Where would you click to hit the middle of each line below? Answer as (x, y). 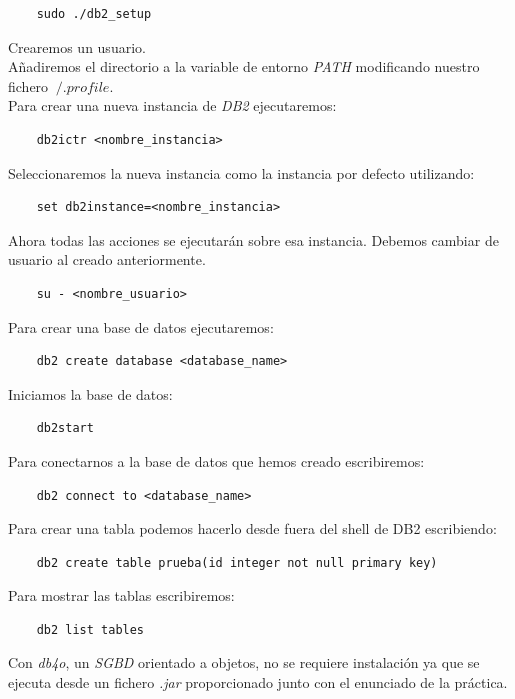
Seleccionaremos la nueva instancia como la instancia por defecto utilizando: (241, 172)
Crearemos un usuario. (77, 46)
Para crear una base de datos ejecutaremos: (141, 326)
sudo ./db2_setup (94, 14)
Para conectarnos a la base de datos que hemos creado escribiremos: (216, 460)
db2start (65, 428)
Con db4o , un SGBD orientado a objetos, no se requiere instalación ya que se (244, 662)
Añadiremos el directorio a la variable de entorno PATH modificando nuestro (244, 66)
